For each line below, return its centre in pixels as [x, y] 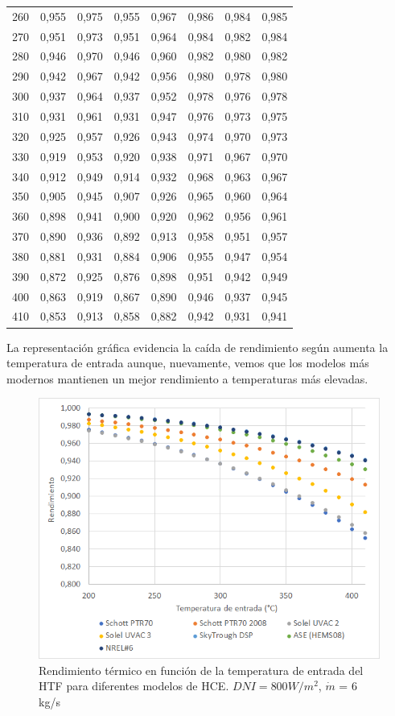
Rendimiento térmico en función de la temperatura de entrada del [201, 670]
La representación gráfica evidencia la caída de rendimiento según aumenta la [197, 347]
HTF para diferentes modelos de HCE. [134, 686]
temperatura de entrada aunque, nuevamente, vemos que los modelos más [188, 363]
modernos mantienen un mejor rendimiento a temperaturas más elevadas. [187, 378]
